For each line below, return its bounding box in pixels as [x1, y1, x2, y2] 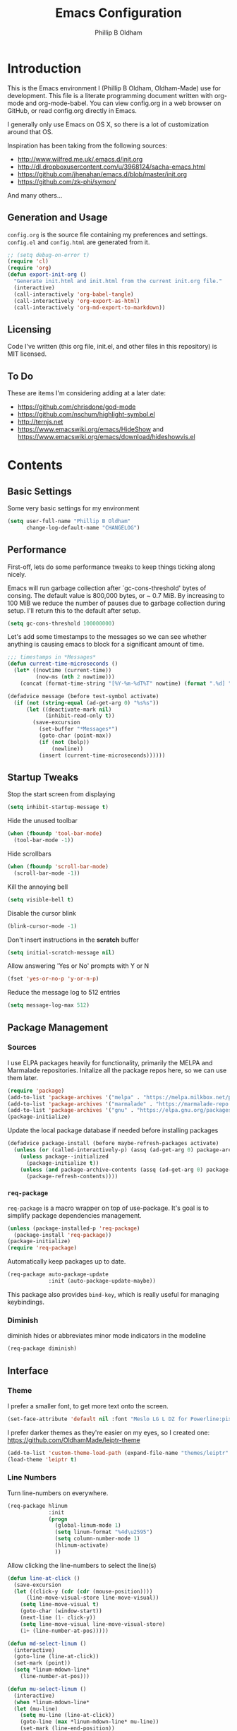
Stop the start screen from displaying [7, 790, 116, 798]
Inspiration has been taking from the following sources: [7, 141, 168, 150]
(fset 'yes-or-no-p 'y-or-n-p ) [7, 976, 99, 983]
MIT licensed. [7, 349, 47, 358]
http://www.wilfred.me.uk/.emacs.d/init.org [17, 155, 143, 163]
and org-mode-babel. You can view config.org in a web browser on [25, 99, 221, 107]
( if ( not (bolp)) [38, 738, 90, 745]
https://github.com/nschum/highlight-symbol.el [17, 410, 155, 418]
